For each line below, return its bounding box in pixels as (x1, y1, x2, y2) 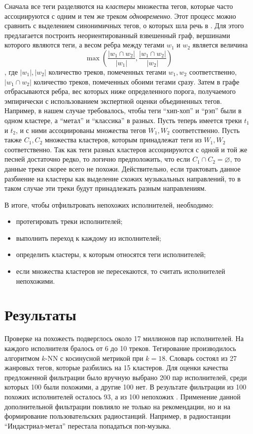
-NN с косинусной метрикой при (45, 352, 144, 363)
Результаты (4, 304, 76, 325)
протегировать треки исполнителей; (16, 216, 123, 226)
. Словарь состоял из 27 (165, 352, 237, 363)
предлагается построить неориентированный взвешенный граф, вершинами (4, 30, 230, 40)
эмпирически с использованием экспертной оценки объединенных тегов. (4, 95, 222, 106)
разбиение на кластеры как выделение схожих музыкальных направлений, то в (4, 173, 241, 183)
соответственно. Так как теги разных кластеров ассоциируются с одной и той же (4, 144, 248, 154)
